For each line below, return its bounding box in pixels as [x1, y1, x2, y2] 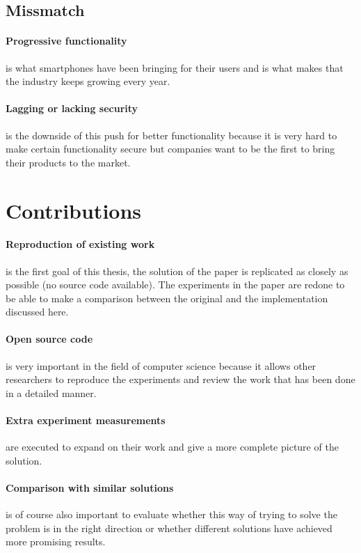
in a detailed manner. [6, 385, 97, 400]
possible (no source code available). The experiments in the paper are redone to [6, 277, 345, 292]
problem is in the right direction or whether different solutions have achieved [6, 520, 332, 535]
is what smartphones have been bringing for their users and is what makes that [6, 60, 344, 75]
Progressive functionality [6, 33, 127, 48]
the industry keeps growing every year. [6, 74, 170, 88]
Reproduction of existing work [6, 237, 155, 251]
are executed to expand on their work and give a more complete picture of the [6, 439, 339, 454]
